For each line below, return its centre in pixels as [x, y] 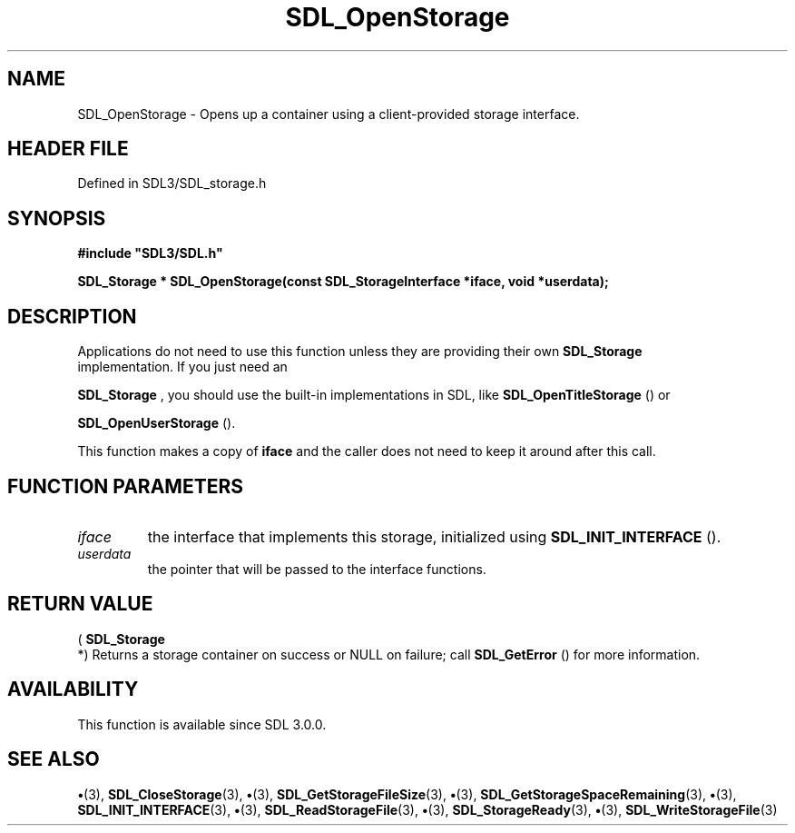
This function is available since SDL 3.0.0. [202, 724]
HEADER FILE [68, 149]
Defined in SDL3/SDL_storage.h [172, 183]
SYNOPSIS [57, 218]
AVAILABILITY [73, 689]
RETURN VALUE [80, 604]
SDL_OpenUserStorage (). [157, 423]
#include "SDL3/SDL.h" [150, 253]
